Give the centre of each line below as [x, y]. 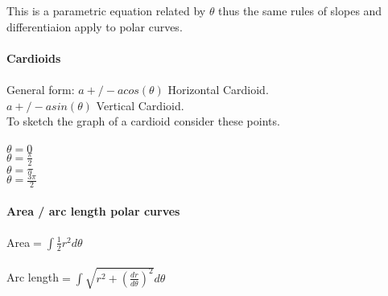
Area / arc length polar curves [93, 210]
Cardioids [34, 58]
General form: [41, 89]
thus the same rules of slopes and [300, 10]
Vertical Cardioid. [140, 105]
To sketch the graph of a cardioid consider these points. [143, 121]
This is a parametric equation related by [106, 10]
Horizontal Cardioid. [218, 89]
